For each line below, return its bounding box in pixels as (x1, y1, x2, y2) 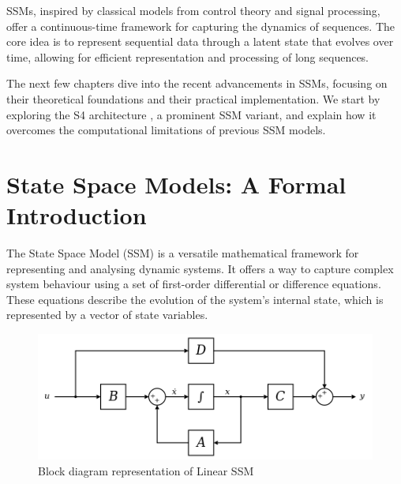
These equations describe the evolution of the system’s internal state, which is (6, 291, 384, 307)
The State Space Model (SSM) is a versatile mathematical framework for (6, 245, 359, 261)
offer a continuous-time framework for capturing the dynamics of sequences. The (6, 17, 395, 34)
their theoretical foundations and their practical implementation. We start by (6, 90, 380, 107)
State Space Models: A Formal (6, 167, 347, 200)
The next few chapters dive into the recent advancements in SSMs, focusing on (6, 75, 388, 92)
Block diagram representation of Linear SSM (38, 462, 254, 478)
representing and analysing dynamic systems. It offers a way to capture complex (6, 260, 394, 276)
